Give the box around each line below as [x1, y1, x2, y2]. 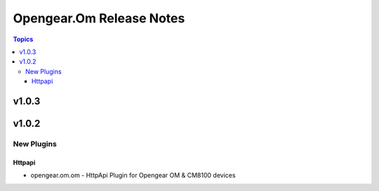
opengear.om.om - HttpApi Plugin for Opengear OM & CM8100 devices [30, 171, 236, 180]
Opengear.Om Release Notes [13, 10, 185, 26]
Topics [13, 35, 34, 43]
